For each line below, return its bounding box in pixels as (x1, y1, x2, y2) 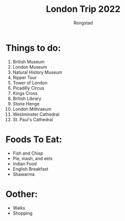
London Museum (12, 64, 47, 70)
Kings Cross (12, 90, 38, 96)
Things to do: (5, 42, 61, 53)
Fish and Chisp (12, 150, 43, 156)
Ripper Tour (12, 74, 37, 80)
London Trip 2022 (46, 3, 121, 15)
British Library (12, 95, 41, 101)
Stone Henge (12, 100, 40, 107)
